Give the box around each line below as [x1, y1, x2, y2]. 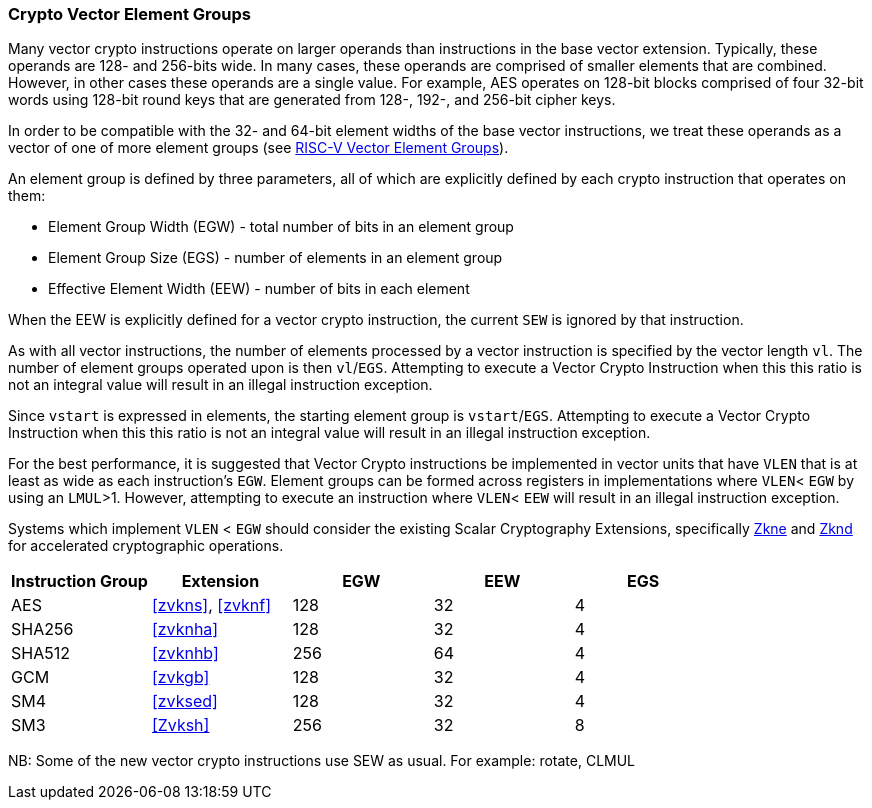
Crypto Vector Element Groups [8, 4, 251, 24]
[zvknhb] [151, 643, 219, 664]
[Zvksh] [151, 715, 210, 736]
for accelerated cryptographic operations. [8, 537, 284, 555]
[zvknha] [151, 619, 219, 640]
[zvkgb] [151, 667, 210, 688]
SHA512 [11, 643, 70, 664]
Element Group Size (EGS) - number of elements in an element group [48, 249, 503, 267]
